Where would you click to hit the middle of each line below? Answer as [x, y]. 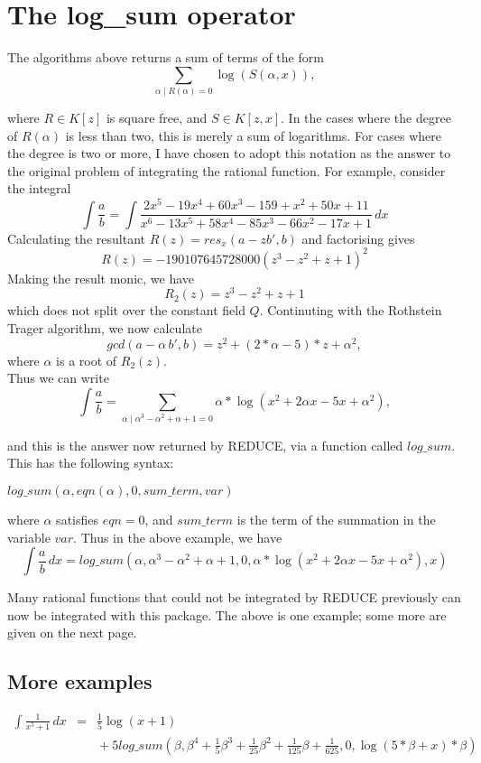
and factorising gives [358, 238]
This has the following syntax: [91, 463]
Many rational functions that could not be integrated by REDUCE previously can [234, 597]
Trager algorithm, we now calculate [105, 327]
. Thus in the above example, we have [178, 537]
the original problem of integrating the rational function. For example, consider [227, 170]
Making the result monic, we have [101, 278]
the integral [39, 188]
